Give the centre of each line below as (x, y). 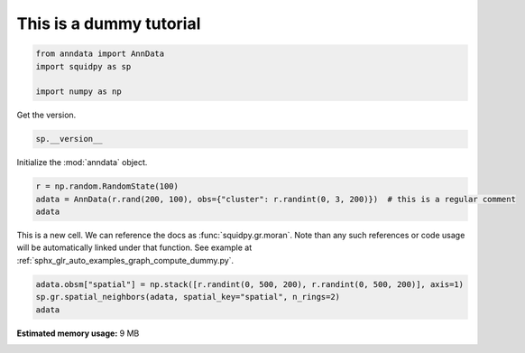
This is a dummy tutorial (109, 23)
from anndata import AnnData (100, 54)
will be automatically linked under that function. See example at (134, 247)
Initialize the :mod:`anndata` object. (82, 163)
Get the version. (46, 115)
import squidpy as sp (83, 66)
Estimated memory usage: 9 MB (78, 333)
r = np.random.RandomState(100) (107, 186)
